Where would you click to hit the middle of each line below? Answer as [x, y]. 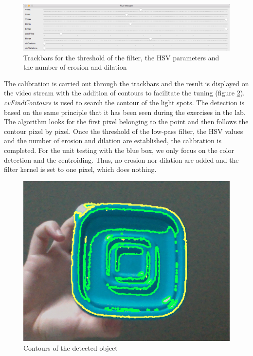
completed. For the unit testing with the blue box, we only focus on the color [119, 150]
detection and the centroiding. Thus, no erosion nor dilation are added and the [121, 159]
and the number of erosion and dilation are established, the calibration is [113, 141]
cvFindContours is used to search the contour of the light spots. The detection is [124, 103]
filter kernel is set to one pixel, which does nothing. [80, 169]
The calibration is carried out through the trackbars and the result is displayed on [126, 83]
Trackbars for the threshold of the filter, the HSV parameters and [121, 57]
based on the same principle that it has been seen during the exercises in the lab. [125, 112]
